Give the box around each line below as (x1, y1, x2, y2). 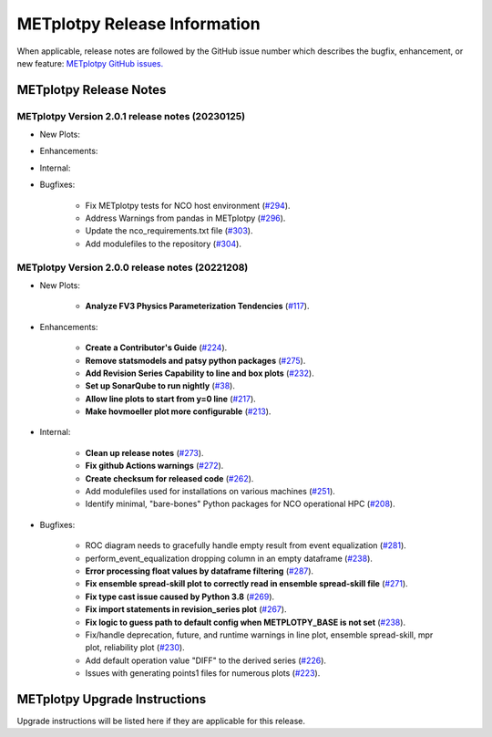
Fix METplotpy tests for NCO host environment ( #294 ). (85, 200, 291, 211)
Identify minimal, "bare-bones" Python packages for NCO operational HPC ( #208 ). (85, 498, 395, 510)
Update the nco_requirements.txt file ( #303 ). (85, 225, 253, 236)
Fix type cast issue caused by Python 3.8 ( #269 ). (85, 591, 275, 602)
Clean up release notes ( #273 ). (85, 447, 204, 458)
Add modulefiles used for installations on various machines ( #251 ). (85, 486, 336, 497)
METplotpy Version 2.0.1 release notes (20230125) (16, 109, 246, 122)
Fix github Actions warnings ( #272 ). (85, 461, 224, 472)
